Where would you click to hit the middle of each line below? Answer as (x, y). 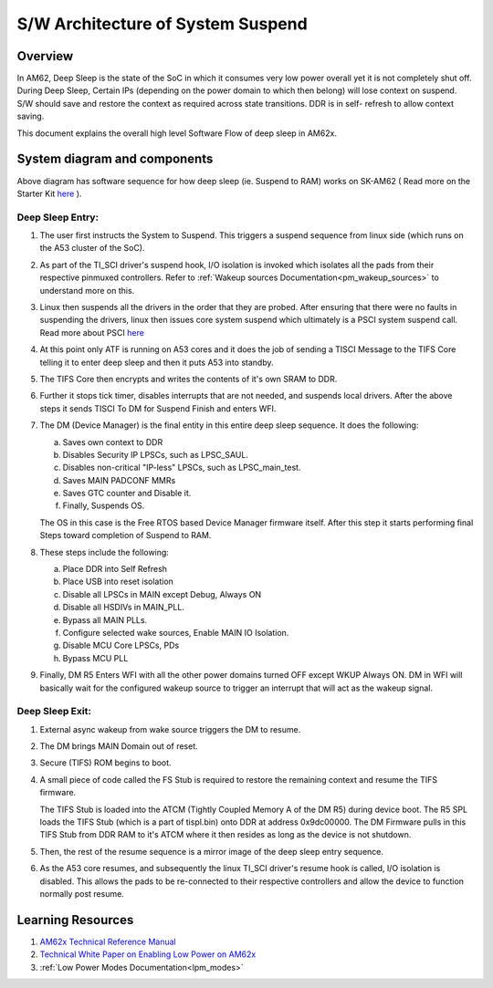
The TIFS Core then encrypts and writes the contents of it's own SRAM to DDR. (189, 379)
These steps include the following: (104, 552)
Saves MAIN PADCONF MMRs (119, 480)
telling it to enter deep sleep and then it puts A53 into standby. (157, 362)
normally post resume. (82, 894)
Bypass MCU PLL (95, 658)
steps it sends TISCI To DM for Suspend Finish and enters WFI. (158, 408)
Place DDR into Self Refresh (115, 569)
